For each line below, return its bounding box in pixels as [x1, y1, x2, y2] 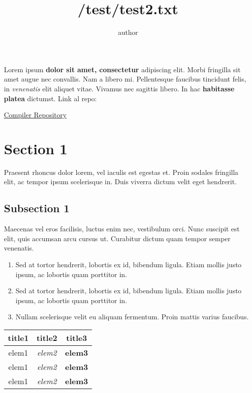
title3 [66, 332, 87, 343]
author [118, 27, 138, 37]
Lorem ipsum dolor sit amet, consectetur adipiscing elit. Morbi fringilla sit [4, 64, 241, 74]
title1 [8, 332, 29, 343]
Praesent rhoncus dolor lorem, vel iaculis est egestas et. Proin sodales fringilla [4, 167, 239, 177]
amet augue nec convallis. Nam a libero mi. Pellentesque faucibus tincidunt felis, [4, 74, 247, 84]
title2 [36, 332, 58, 343]
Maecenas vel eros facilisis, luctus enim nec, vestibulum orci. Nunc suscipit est [4, 224, 240, 234]
